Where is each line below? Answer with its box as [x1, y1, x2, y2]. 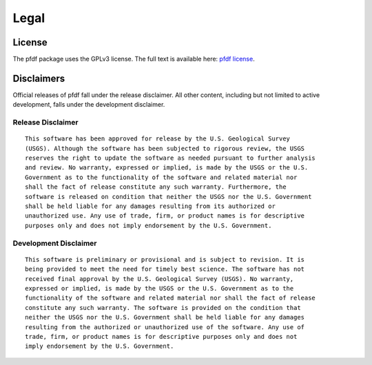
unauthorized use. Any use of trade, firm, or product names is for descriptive [25, 212, 305, 220]
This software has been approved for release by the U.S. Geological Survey [25, 135, 291, 143]
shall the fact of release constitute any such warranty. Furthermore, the [25, 183, 287, 191]
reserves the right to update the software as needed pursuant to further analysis [25, 154, 316, 162]
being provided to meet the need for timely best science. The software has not [25, 265, 305, 273]
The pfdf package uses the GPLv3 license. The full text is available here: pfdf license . [12, 55, 255, 63]
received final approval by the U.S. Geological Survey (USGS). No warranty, [25, 275, 294, 282]
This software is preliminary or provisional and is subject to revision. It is [25, 255, 305, 263]
